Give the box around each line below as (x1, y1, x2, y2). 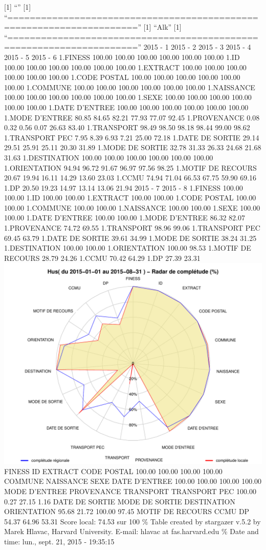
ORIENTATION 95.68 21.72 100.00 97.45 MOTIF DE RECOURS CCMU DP (4, 506, 250, 517)
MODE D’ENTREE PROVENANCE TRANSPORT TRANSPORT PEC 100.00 (4, 486, 256, 496)
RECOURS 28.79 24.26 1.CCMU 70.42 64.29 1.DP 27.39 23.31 (4, 252, 201, 263)
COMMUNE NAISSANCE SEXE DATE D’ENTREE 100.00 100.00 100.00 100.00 (4, 476, 262, 486)
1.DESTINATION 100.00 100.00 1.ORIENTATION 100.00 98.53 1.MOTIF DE (4, 242, 251, 253)
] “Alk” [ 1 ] (149, 22, 182, 32)
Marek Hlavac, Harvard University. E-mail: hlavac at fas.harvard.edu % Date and (4, 526, 259, 537)
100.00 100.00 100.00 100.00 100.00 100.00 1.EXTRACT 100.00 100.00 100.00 (4, 62, 247, 72)
